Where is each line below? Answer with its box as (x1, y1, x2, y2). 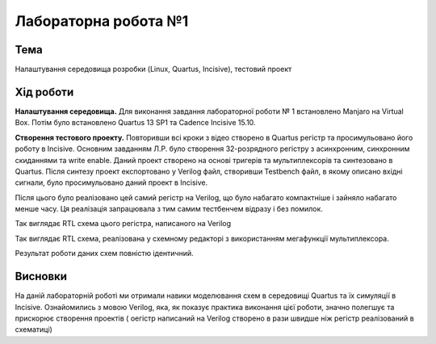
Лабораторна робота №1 (15, 12, 189, 30)
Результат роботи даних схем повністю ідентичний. (15, 249, 194, 258)
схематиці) (15, 325, 52, 334)
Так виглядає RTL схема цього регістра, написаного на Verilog (15, 219, 232, 229)
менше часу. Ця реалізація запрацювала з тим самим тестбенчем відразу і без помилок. (15, 204, 323, 214)
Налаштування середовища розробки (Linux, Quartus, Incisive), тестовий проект (15, 65, 292, 74)
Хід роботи (15, 85, 74, 99)
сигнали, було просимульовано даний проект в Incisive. (15, 178, 208, 187)
